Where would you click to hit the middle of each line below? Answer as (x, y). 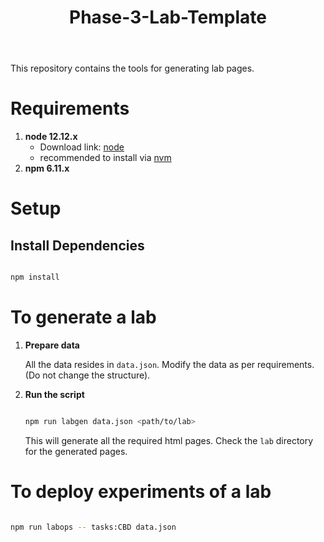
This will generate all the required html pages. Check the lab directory (169, 440)
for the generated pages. (76, 451)
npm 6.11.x (47, 168)
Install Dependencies (77, 245)
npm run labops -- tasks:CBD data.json (93, 527)
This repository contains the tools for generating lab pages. (132, 68)
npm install (35, 277)
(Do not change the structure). (87, 375)
